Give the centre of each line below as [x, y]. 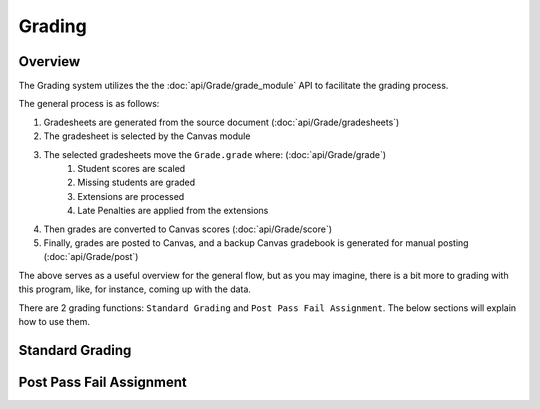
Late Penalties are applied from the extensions [173, 211]
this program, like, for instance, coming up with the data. [135, 289]
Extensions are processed [131, 196]
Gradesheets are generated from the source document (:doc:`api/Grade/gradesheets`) [221, 122]
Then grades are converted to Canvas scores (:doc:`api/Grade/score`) [188, 229]
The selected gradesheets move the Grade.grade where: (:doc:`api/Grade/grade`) [215, 154]
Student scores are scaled [131, 169]
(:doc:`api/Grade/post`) [91, 257]
